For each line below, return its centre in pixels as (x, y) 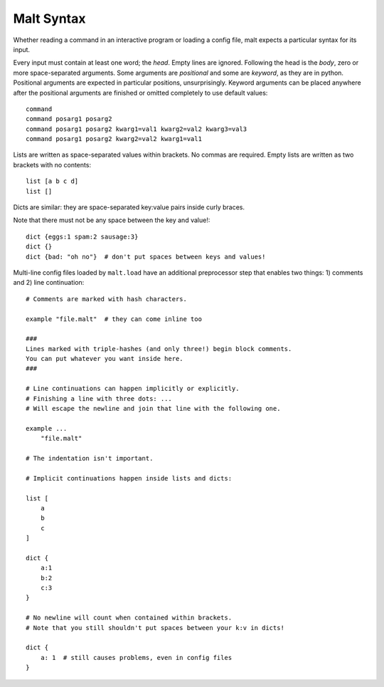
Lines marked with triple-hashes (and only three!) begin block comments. (159, 348)
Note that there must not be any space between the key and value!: (112, 220)
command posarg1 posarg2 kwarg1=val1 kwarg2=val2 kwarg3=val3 (137, 129)
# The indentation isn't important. (90, 458)
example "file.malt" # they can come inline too (114, 319)
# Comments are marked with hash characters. (107, 299)
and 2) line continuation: (49, 283)
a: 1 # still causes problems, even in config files (136, 657)
